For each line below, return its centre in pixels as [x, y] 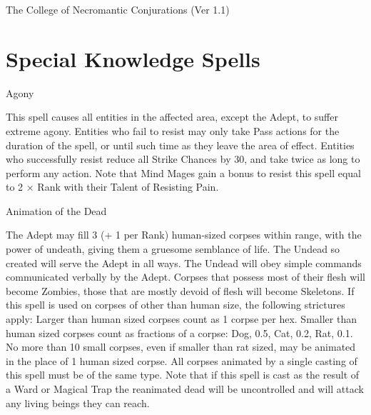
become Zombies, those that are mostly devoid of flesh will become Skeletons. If [180, 290]
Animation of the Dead [56, 210]
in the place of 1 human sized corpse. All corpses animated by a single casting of [182, 360]
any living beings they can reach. [78, 402]
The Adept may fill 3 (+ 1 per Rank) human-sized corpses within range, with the [184, 235]
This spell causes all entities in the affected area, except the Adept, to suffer [172, 117]
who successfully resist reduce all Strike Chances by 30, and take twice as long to [183, 159]
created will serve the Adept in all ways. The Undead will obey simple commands [184, 262]
